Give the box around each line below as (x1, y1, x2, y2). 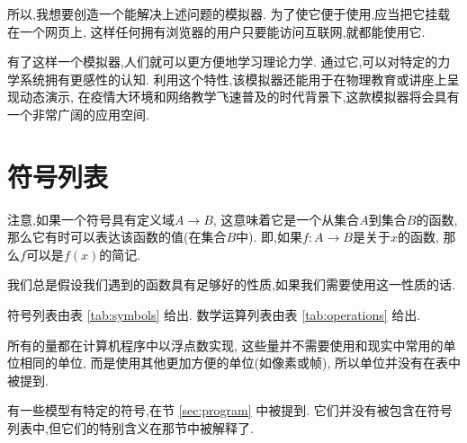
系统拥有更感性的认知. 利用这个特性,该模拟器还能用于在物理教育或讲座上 (19, 69, 447, 88)
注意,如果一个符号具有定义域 (7, 209, 175, 228)
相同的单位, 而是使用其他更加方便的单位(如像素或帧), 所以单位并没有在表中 (19, 353, 461, 372)
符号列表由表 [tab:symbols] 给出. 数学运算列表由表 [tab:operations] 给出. (7, 306, 421, 324)
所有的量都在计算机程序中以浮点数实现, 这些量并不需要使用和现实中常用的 (7, 335, 444, 354)
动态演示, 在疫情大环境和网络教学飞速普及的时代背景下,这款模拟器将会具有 (19, 87, 460, 106)
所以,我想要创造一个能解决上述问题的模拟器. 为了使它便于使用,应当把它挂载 (7, 4, 451, 22)
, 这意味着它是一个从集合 (212, 209, 360, 228)
